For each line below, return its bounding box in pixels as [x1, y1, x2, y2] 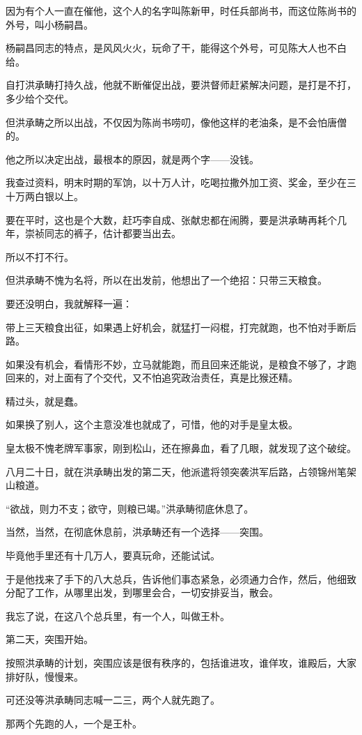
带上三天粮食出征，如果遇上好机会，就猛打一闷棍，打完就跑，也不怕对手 [6, 319, 337, 334]
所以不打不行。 [6, 249, 74, 264]
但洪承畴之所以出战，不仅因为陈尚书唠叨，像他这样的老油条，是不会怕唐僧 [6, 114, 347, 129]
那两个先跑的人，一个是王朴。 [6, 715, 142, 730]
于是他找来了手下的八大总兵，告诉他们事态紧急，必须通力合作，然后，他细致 [6, 571, 356, 586]
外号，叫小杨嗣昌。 [6, 17, 93, 31]
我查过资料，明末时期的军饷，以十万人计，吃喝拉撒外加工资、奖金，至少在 [6, 175, 347, 190]
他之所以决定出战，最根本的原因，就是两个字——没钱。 [6, 151, 259, 166]
